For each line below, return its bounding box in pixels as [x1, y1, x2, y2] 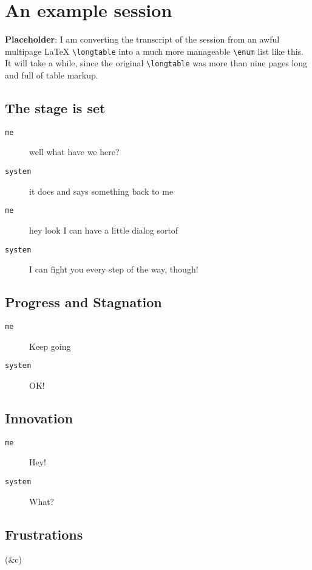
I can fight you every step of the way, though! [29, 263, 198, 276]
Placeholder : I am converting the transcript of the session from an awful [5, 33, 280, 46]
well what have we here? [29, 145, 120, 158]
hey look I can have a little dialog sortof [29, 223, 178, 236]
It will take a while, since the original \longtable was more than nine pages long [5, 57, 308, 69]
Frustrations [5, 524, 83, 543]
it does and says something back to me [29, 184, 174, 197]
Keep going [29, 339, 71, 352]
